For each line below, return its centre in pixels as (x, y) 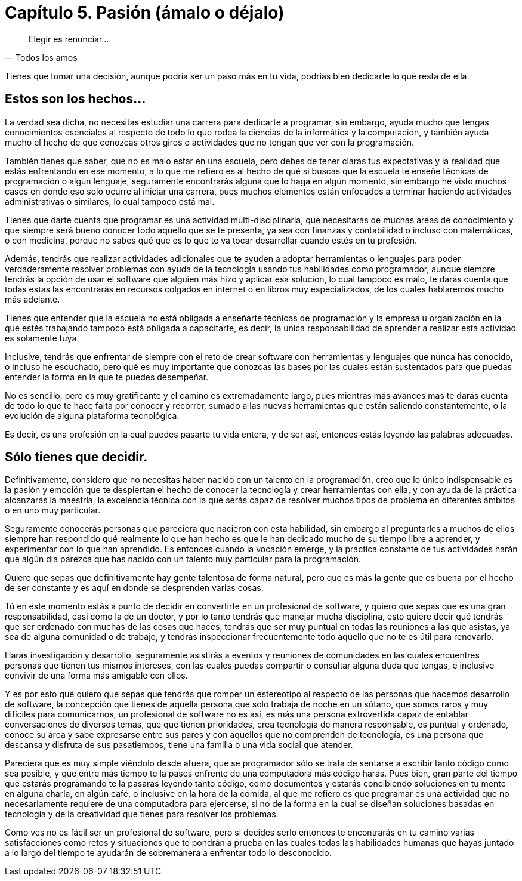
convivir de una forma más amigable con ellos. (96, 676)
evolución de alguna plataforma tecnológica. (92, 415)
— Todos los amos (41, 57)
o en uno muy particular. (52, 510)
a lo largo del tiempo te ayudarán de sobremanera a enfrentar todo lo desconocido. (168, 853)
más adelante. (33, 299)
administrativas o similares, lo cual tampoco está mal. (110, 201)
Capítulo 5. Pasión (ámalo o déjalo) (145, 13)
